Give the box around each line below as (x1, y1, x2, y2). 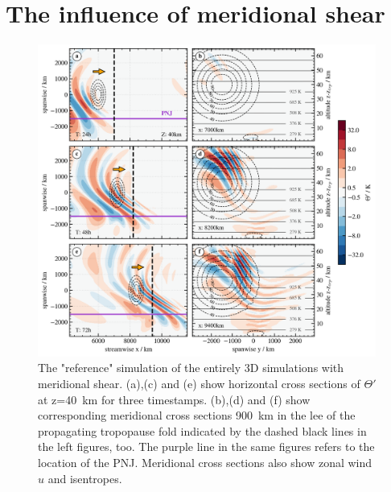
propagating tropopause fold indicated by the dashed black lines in (38, 422, 367, 439)
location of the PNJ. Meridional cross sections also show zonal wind (38, 454, 372, 471)
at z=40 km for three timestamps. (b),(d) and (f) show (38, 391, 311, 407)
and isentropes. (47, 469, 122, 486)
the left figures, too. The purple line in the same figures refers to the (38, 438, 375, 455)
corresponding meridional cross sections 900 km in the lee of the (38, 407, 356, 424)
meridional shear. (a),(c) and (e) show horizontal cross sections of (38, 375, 360, 392)
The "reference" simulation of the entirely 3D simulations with (38, 359, 344, 376)
